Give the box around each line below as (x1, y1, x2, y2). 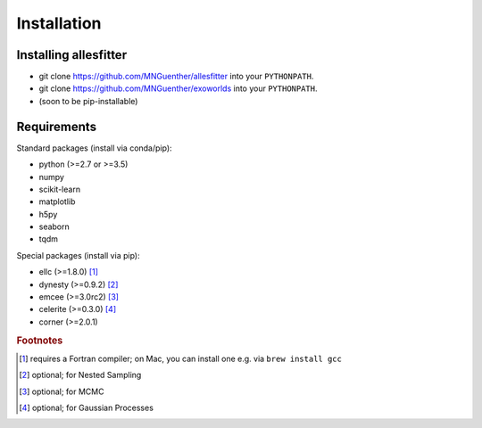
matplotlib (38, 196, 76, 207)
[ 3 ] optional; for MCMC (19, 386, 104, 397)
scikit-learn (38, 184, 80, 194)
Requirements (16, 119, 97, 134)
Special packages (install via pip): (16, 250, 140, 260)
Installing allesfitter (16, 47, 128, 62)
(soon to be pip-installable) (38, 95, 138, 106)
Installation (16, 13, 102, 33)
